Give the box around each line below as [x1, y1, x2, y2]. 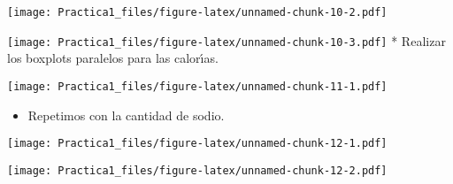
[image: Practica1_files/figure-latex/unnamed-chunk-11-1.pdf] [7, 80, 388, 93]
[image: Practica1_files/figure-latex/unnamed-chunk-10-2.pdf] [7, 6, 388, 19]
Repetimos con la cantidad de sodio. [27, 105, 225, 124]
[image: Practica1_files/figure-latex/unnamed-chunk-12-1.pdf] [7, 137, 388, 150]
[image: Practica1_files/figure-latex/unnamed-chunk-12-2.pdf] [7, 164, 388, 177]
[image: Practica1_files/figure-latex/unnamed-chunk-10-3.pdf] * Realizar [7, 31, 446, 50]
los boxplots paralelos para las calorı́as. [7, 49, 219, 67]
